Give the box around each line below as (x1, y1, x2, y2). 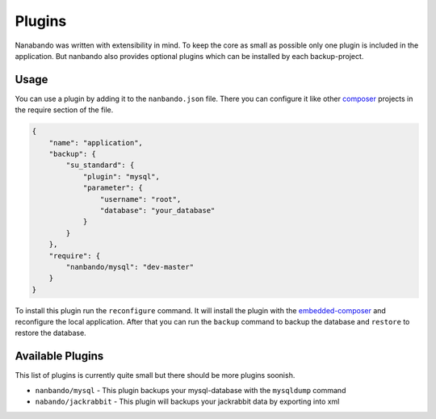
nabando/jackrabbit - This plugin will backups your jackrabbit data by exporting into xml (35, 396, 340, 407)
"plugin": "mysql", (82, 172, 161, 181)
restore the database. (15, 328, 86, 338)
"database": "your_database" (99, 206, 216, 215)
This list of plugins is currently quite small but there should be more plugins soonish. (15, 371, 296, 380)
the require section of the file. (15, 105, 114, 115)
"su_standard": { (65, 161, 135, 170)
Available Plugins (15, 350, 104, 363)
